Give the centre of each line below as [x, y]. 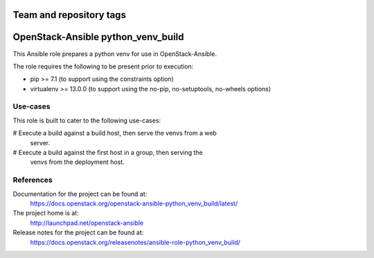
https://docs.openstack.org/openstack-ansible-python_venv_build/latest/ [134, 203]
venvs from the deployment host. [77, 162]
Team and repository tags [69, 15]
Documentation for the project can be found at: [80, 194]
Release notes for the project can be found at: [78, 232]
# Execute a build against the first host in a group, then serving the [108, 153]
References [33, 180]
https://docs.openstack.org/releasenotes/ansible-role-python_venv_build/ [135, 242]
